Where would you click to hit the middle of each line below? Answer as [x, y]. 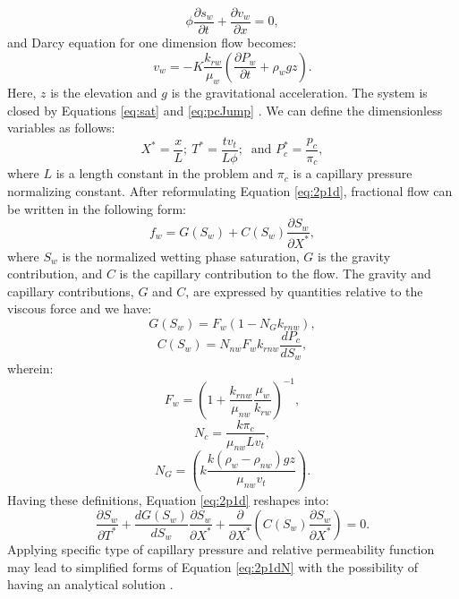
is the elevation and [104, 93]
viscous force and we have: [80, 308]
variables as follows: [61, 128]
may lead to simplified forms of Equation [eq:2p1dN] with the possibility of [213, 566]
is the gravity [354, 256]
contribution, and [55, 274]
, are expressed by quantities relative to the [304, 291]
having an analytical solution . [90, 584]
